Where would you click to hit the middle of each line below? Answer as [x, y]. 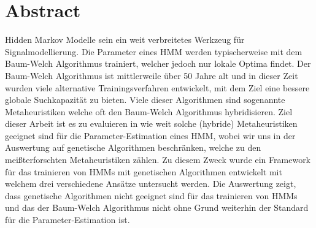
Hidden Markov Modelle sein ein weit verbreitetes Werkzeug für [125, 40]
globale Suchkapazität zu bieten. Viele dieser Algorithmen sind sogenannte [145, 100]
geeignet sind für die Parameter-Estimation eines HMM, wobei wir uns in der [150, 135]
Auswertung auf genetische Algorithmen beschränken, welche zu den [133, 147]
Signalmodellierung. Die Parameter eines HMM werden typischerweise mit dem [154, 51]
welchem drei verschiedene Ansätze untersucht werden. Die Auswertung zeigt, [151, 184]
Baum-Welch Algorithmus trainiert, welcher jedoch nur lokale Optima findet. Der [158, 63]
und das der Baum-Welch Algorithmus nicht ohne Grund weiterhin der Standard [157, 207]
